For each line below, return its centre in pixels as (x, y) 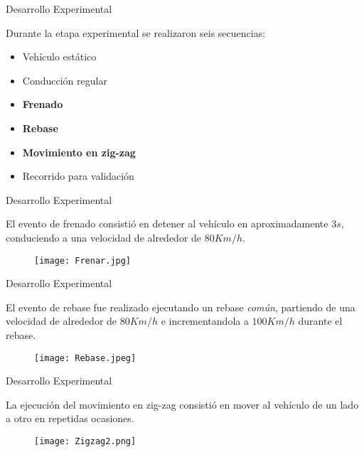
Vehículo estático (59, 56)
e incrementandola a (205, 321)
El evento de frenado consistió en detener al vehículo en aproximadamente (167, 224)
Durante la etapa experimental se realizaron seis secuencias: (136, 32)
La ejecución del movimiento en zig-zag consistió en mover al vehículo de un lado (182, 404)
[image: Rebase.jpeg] (85, 358)
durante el (320, 321)
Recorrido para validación (78, 176)
